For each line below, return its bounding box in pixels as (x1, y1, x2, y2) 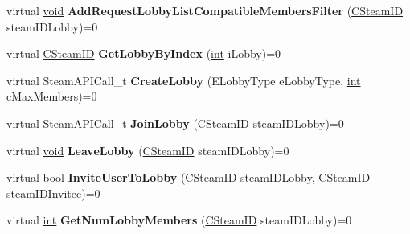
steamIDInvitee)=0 (6, 184, 100, 201)
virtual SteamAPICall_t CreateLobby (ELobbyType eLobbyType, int (6, 72, 361, 88)
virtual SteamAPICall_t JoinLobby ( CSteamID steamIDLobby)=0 (6, 114, 344, 131)
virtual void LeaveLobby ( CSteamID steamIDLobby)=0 (6, 142, 289, 158)
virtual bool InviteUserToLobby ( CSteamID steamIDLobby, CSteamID (6, 169, 371, 186)
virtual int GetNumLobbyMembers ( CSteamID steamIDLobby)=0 (6, 211, 352, 228)
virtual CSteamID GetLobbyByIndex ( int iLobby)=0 (6, 45, 281, 62)
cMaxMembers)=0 (6, 88, 97, 105)
